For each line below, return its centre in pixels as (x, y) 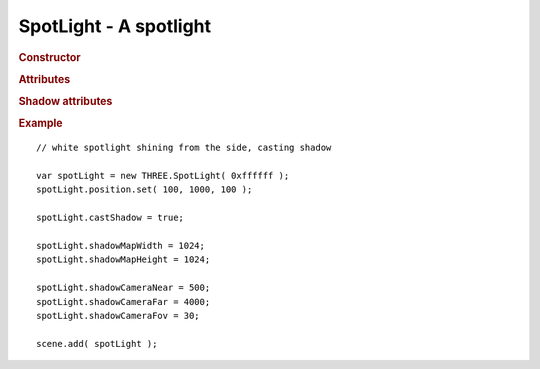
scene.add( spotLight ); (97, 343)
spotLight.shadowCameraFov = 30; (118, 315)
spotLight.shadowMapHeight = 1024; (123, 259)
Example (41, 123)
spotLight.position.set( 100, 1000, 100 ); (144, 189)
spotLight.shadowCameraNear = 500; (123, 288)
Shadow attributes (65, 102)
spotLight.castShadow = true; (110, 218)
